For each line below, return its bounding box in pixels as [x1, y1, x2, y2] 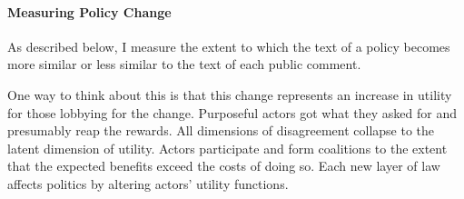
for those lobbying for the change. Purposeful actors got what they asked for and [7, 103, 458, 122]
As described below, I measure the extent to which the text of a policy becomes [7, 36, 450, 55]
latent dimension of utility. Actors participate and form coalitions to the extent [7, 138, 448, 157]
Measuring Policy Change [7, 2, 172, 21]
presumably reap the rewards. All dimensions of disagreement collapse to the [7, 121, 435, 140]
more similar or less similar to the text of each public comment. [7, 55, 361, 74]
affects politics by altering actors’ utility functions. [7, 174, 289, 193]
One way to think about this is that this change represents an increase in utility [7, 85, 452, 104]
